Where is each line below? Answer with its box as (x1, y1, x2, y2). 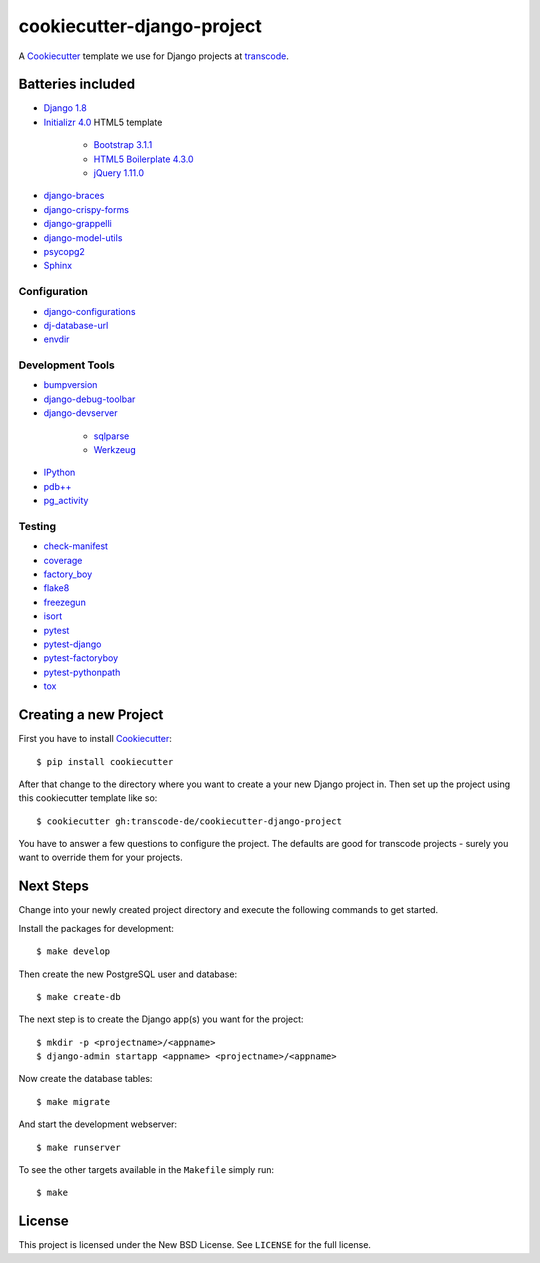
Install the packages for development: (18, 922, 175, 934)
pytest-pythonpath (43, 666, 121, 678)
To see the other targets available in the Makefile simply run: (18, 1164, 275, 1176)
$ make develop (36, 946, 111, 957)
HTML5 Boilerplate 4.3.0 (93, 153, 194, 165)
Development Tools (18, 358, 115, 372)
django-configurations (43, 305, 136, 317)
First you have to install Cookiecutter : (18, 733, 172, 745)
